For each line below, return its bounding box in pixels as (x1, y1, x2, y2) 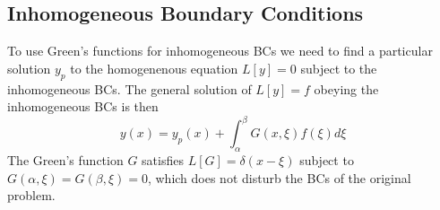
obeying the (314, 79, 379, 98)
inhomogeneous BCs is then (7, 97, 159, 116)
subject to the (300, 58, 377, 77)
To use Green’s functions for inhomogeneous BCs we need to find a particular (7, 41, 433, 60)
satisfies (142, 151, 184, 170)
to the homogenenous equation (70, 58, 238, 77)
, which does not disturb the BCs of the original (147, 168, 411, 187)
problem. (7, 186, 56, 205)
